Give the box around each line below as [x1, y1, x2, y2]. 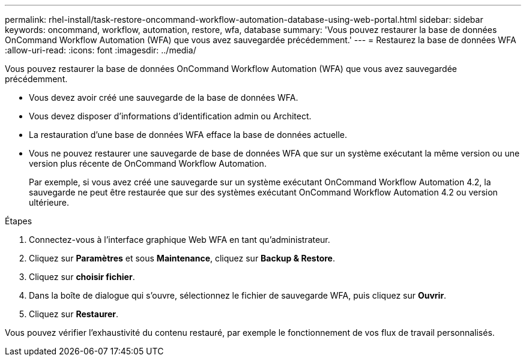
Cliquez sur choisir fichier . [29, 272, 135, 282]
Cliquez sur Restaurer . [29, 309, 119, 319]
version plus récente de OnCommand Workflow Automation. [29, 158, 267, 169]
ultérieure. [29, 197, 69, 207]
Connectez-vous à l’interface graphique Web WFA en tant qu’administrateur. [29, 234, 330, 245]
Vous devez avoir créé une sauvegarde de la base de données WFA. [29, 92, 298, 103]
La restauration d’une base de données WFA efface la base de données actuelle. [29, 130, 348, 140]
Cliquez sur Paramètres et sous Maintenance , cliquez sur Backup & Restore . [29, 253, 335, 263]
